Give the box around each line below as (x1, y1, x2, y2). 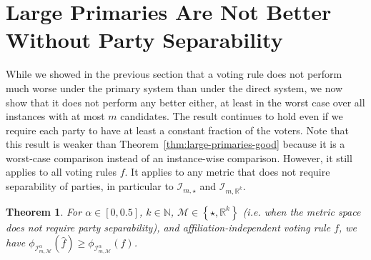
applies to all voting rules (6, 164, 117, 179)
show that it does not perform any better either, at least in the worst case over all (6, 94, 365, 109)
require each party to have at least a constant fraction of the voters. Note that (6, 122, 349, 137)
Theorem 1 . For (6, 204, 82, 219)
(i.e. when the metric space (242, 204, 361, 219)
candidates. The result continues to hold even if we (120, 109, 343, 124)
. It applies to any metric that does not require (124, 164, 330, 179)
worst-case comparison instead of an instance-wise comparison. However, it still (6, 150, 352, 165)
